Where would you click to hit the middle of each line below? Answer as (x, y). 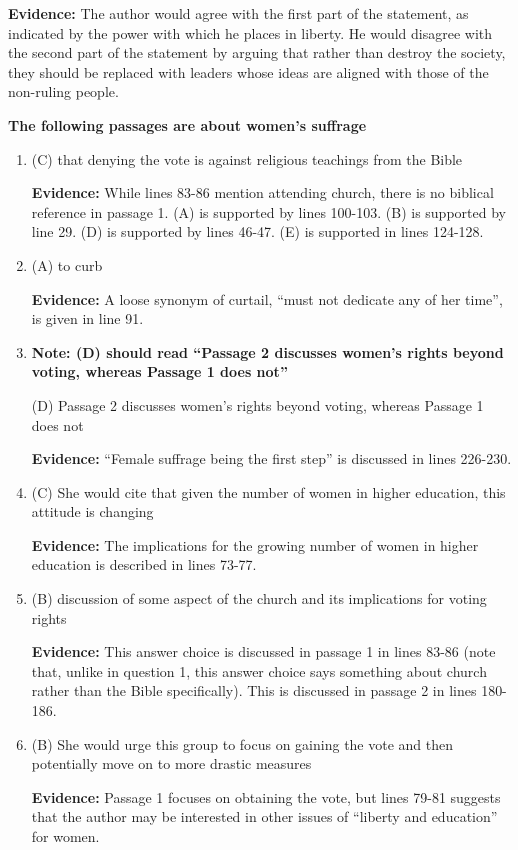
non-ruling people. (63, 91)
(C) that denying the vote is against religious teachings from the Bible (247, 158)
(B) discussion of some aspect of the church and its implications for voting (259, 598)
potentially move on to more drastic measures (171, 763)
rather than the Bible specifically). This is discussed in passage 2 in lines (254, 690)
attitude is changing (92, 511)
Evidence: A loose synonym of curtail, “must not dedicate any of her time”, (267, 298)
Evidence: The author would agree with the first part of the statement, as (238, 13)
